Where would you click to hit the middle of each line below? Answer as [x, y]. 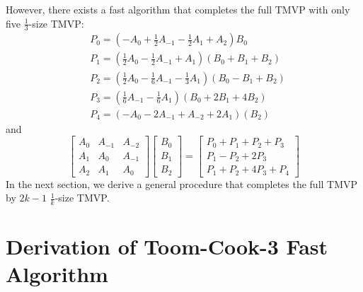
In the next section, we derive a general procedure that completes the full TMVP [182, 183]
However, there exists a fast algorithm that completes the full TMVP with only [178, 9]
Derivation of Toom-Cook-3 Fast [167, 246]
